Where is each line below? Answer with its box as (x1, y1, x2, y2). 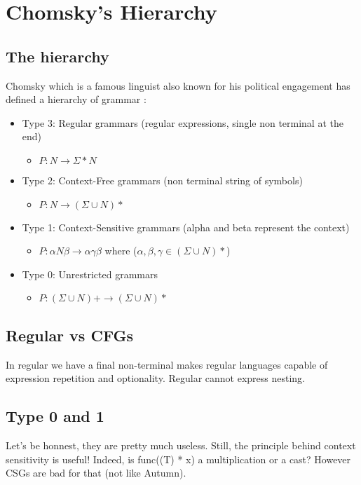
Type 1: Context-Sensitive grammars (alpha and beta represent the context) (22, 219, 350, 234)
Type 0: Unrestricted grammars (22, 266, 158, 281)
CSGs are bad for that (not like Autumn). (6, 465, 186, 480)
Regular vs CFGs (6, 324, 133, 346)
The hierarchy (6, 45, 109, 67)
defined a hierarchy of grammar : (6, 92, 147, 107)
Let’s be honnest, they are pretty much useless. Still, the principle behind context (6, 437, 356, 452)
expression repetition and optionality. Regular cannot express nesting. (6, 371, 305, 385)
